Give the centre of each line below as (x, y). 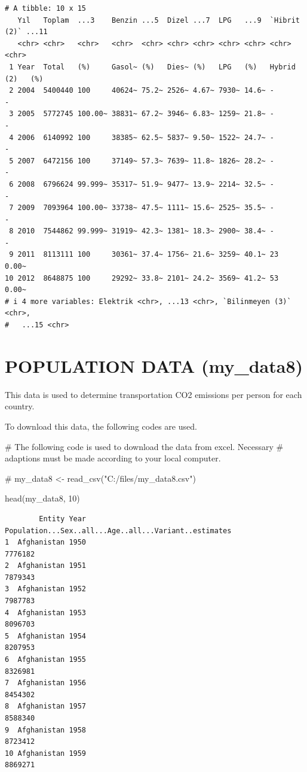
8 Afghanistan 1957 (46, 706)
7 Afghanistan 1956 (46, 683)
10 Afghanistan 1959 (46, 753)
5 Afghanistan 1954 (46, 636)
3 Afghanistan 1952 (46, 589)
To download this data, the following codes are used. (101, 426)
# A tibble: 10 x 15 (46, 8)
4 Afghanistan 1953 (46, 613)
